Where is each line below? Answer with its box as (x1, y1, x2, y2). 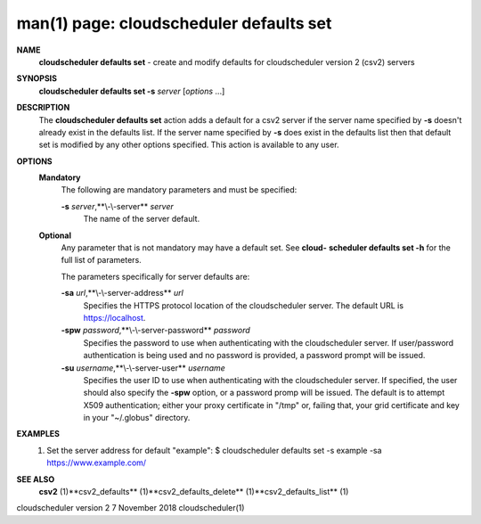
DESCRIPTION (16, 102, 70, 113)
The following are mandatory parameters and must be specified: (61, 184, 298, 195)
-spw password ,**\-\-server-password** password (61, 325, 251, 336)
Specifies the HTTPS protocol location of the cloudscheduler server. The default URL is (83, 299, 404, 311)
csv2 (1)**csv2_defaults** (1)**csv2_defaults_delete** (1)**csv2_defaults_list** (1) (38, 487, 349, 497)
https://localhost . (83, 312, 146, 323)
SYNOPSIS (16, 73, 58, 84)
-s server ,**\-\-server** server (61, 201, 174, 211)
